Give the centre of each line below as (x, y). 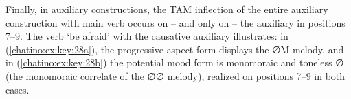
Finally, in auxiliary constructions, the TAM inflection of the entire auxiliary (167, 9)
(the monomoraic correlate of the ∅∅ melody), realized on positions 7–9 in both (175, 75)
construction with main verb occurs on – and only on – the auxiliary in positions (175, 22)
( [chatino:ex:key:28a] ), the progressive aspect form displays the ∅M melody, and (175, 49)
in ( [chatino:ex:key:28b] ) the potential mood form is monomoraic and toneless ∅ (175, 62)
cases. (18, 89)
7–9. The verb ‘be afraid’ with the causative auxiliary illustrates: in (147, 36)
